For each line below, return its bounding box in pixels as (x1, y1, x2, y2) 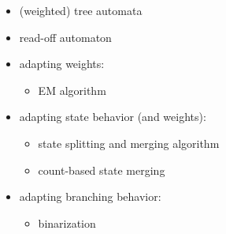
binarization (38, 214, 96, 231)
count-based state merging (38, 161, 165, 178)
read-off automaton (19, 28, 112, 45)
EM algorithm (38, 81, 106, 98)
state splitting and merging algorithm (38, 134, 220, 151)
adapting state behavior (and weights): (19, 108, 206, 125)
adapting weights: (19, 55, 105, 72)
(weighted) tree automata (19, 2, 143, 18)
